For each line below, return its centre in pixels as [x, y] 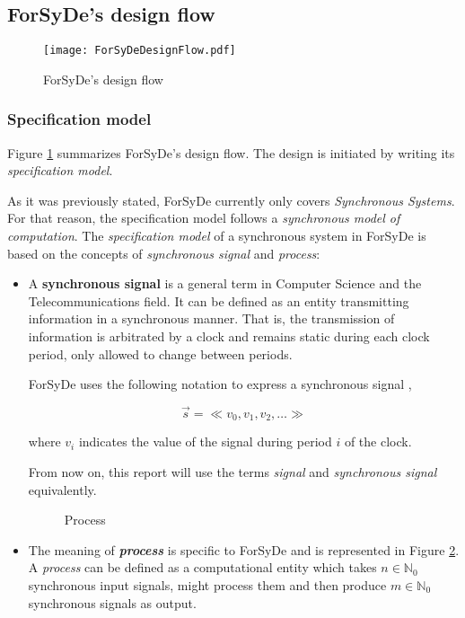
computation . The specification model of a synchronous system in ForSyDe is [217, 236]
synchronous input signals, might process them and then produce [207, 585]
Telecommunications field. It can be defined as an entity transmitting [219, 300]
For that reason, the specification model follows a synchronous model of [204, 218]
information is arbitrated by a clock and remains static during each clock [229, 336]
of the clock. [378, 441]
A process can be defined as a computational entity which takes [202, 567]
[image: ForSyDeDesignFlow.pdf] [140, 51]
